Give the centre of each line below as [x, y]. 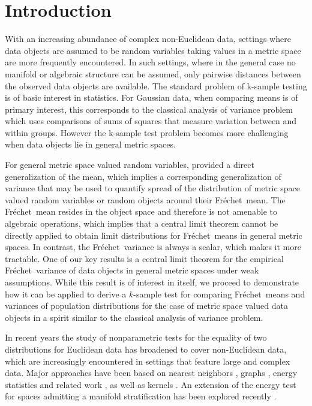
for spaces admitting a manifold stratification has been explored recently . [141, 396]
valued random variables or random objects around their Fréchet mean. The [145, 199]
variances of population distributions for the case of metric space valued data [146, 306]
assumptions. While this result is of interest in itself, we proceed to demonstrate [152, 282]
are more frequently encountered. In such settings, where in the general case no [150, 62]
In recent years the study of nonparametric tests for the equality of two [136, 337]
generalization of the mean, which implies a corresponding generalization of [143, 176]
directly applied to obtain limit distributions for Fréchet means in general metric [154, 235]
